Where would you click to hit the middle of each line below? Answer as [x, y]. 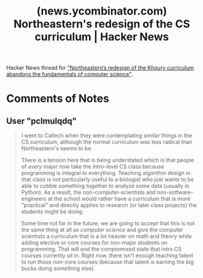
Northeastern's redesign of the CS [102, 24]
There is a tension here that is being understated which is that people [108, 160]
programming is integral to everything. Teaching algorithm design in [106, 173]
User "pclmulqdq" [42, 121]
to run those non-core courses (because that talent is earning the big [107, 262]
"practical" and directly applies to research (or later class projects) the [109, 205]
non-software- [175, 193]
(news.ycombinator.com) [101, 11]
